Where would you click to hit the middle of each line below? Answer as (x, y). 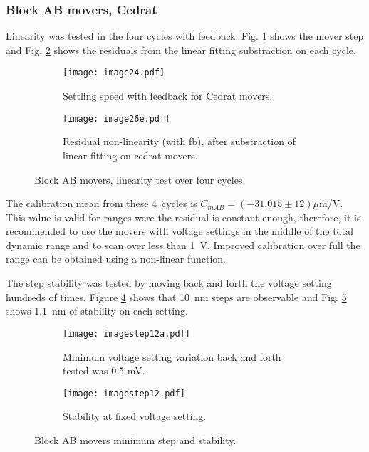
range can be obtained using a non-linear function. (116, 259)
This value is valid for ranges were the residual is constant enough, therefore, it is (183, 217)
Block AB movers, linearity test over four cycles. (140, 179)
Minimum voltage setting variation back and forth (172, 356)
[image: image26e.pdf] (116, 119)
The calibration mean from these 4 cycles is (102, 203)
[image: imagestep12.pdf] (124, 393)
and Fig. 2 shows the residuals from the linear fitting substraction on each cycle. (181, 49)
